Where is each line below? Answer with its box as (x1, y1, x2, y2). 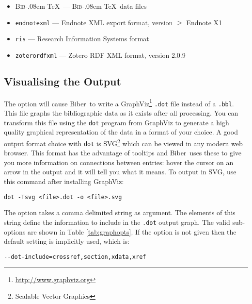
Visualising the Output (4, 73, 121, 88)
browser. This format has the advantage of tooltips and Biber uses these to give (4, 148, 242, 158)
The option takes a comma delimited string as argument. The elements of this (4, 207, 236, 218)
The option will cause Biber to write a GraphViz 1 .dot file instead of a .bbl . (4, 97, 234, 108)
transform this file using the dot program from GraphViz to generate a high (4, 117, 229, 127)
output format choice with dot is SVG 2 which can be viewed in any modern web (4, 136, 243, 148)
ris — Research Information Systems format (15, 34, 149, 44)
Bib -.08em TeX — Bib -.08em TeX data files (15, 1, 147, 11)
